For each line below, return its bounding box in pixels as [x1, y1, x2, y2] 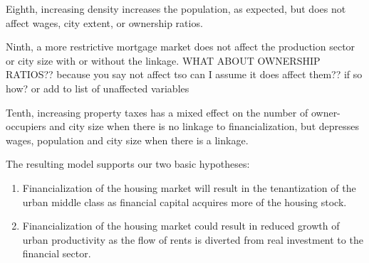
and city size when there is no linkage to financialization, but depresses [49, 119, 360, 134]
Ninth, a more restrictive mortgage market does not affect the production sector [6, 39, 355, 54]
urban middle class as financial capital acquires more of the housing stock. [22, 194, 347, 209]
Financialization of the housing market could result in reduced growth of [22, 218, 340, 233]
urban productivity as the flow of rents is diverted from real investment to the [22, 232, 363, 247]
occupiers [6, 119, 46, 134]
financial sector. [22, 246, 91, 261]
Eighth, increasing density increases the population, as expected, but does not [6, 1, 346, 16]
